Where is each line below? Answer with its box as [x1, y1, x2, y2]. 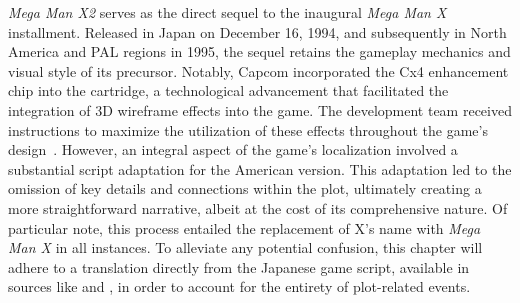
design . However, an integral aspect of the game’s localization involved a [8, 139, 458, 160]
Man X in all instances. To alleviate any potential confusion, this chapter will [8, 237, 483, 258]
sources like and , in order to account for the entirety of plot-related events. [8, 276, 471, 297]
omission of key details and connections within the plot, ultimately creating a [8, 178, 482, 199]
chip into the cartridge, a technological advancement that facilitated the [8, 80, 449, 101]
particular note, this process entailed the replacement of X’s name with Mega [8, 217, 481, 238]
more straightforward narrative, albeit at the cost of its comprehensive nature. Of [8, 197, 508, 218]
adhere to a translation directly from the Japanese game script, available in [8, 256, 470, 277]
